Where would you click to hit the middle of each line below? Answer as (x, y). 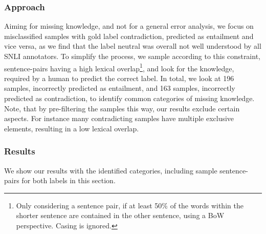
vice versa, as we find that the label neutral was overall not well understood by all (133, 46)
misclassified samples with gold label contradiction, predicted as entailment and (129, 36)
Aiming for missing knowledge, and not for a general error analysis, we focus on (129, 26)
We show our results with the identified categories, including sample (111, 170)
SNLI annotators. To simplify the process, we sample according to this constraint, (132, 56)
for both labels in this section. (69, 180)
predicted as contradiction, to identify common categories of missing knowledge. (129, 98)
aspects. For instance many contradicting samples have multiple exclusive (119, 118)
